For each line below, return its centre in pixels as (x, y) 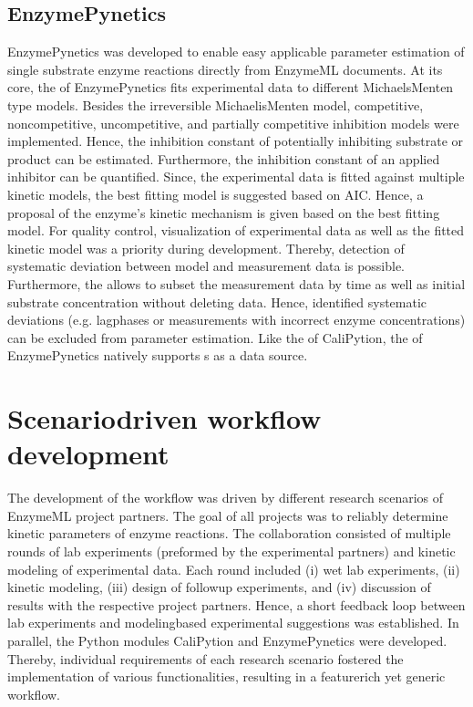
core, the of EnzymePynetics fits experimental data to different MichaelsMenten (231, 87)
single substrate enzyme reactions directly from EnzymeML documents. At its (225, 69)
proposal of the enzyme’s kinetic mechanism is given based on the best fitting (224, 212)
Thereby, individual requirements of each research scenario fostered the (206, 658)
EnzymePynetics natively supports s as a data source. (158, 355)
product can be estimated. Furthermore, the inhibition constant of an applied (224, 158)
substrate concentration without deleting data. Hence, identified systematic (217, 302)
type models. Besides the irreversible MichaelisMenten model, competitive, (216, 104)
